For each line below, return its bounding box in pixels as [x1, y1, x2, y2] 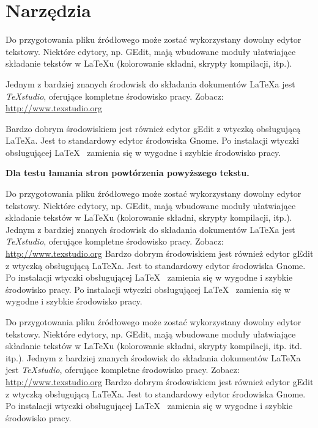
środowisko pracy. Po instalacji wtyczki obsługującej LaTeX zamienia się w [6, 282, 290, 295]
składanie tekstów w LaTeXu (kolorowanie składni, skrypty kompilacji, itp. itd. [6, 339, 302, 352]
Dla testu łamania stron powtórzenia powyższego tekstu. [6, 166, 250, 179]
